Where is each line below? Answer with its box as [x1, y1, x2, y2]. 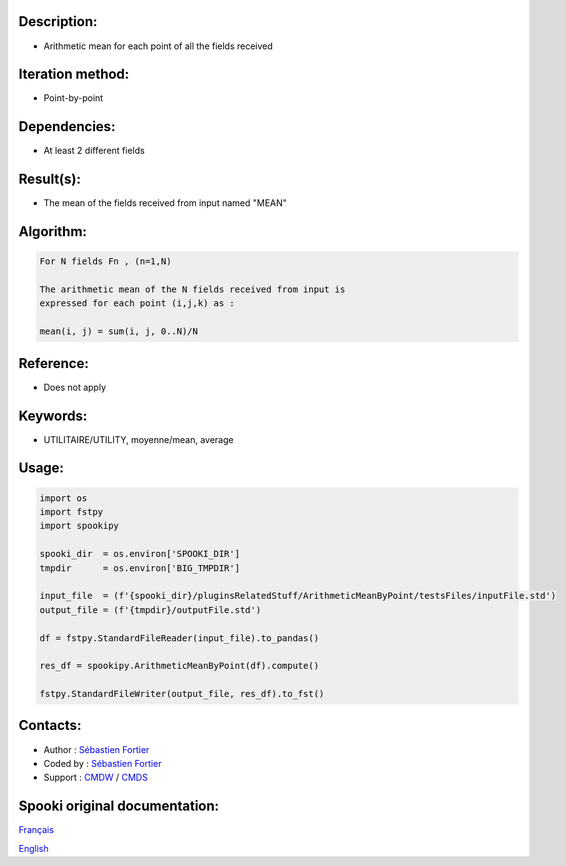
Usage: [18, 460, 65, 477]
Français [18, 824, 55, 836]
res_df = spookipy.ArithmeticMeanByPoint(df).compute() [39, 660, 320, 672]
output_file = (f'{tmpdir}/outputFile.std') [39, 604, 262, 615]
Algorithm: [18, 223, 87, 240]
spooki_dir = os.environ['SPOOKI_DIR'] [39, 548, 240, 560]
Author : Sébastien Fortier [43, 743, 150, 755]
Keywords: [18, 407, 88, 424]
